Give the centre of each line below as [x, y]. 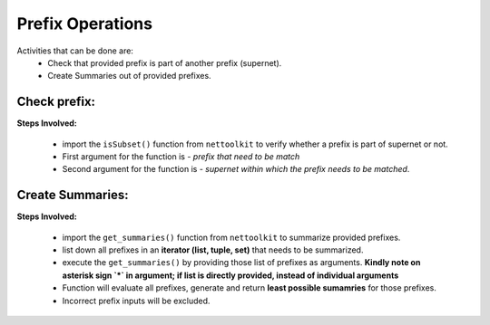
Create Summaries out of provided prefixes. [130, 76]
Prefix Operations [85, 24]
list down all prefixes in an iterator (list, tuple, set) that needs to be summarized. [213, 250]
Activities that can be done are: [75, 51]
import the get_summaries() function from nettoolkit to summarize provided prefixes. [231, 237]
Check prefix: [56, 102]
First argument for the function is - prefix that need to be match [181, 157]
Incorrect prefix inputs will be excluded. [136, 301]
